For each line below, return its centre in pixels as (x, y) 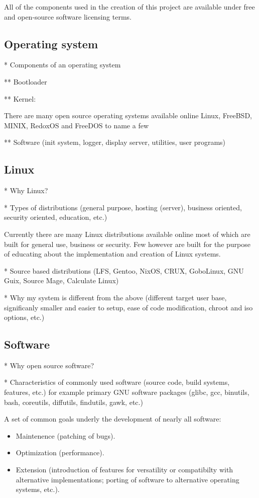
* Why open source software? (49, 365)
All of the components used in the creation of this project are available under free (129, 7)
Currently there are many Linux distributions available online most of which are (127, 234)
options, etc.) (24, 317)
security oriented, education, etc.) (56, 217)
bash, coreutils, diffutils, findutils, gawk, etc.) (74, 402)
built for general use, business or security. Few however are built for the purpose (127, 244)
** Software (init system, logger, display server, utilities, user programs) (115, 142)
